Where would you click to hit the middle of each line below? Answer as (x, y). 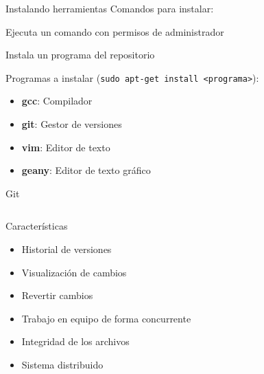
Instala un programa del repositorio (80, 55)
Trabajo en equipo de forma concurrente (106, 318)
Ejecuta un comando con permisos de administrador (115, 31)
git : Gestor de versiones (72, 124)
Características (37, 226)
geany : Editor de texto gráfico (86, 170)
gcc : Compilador (57, 101)
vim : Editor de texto (66, 147)
